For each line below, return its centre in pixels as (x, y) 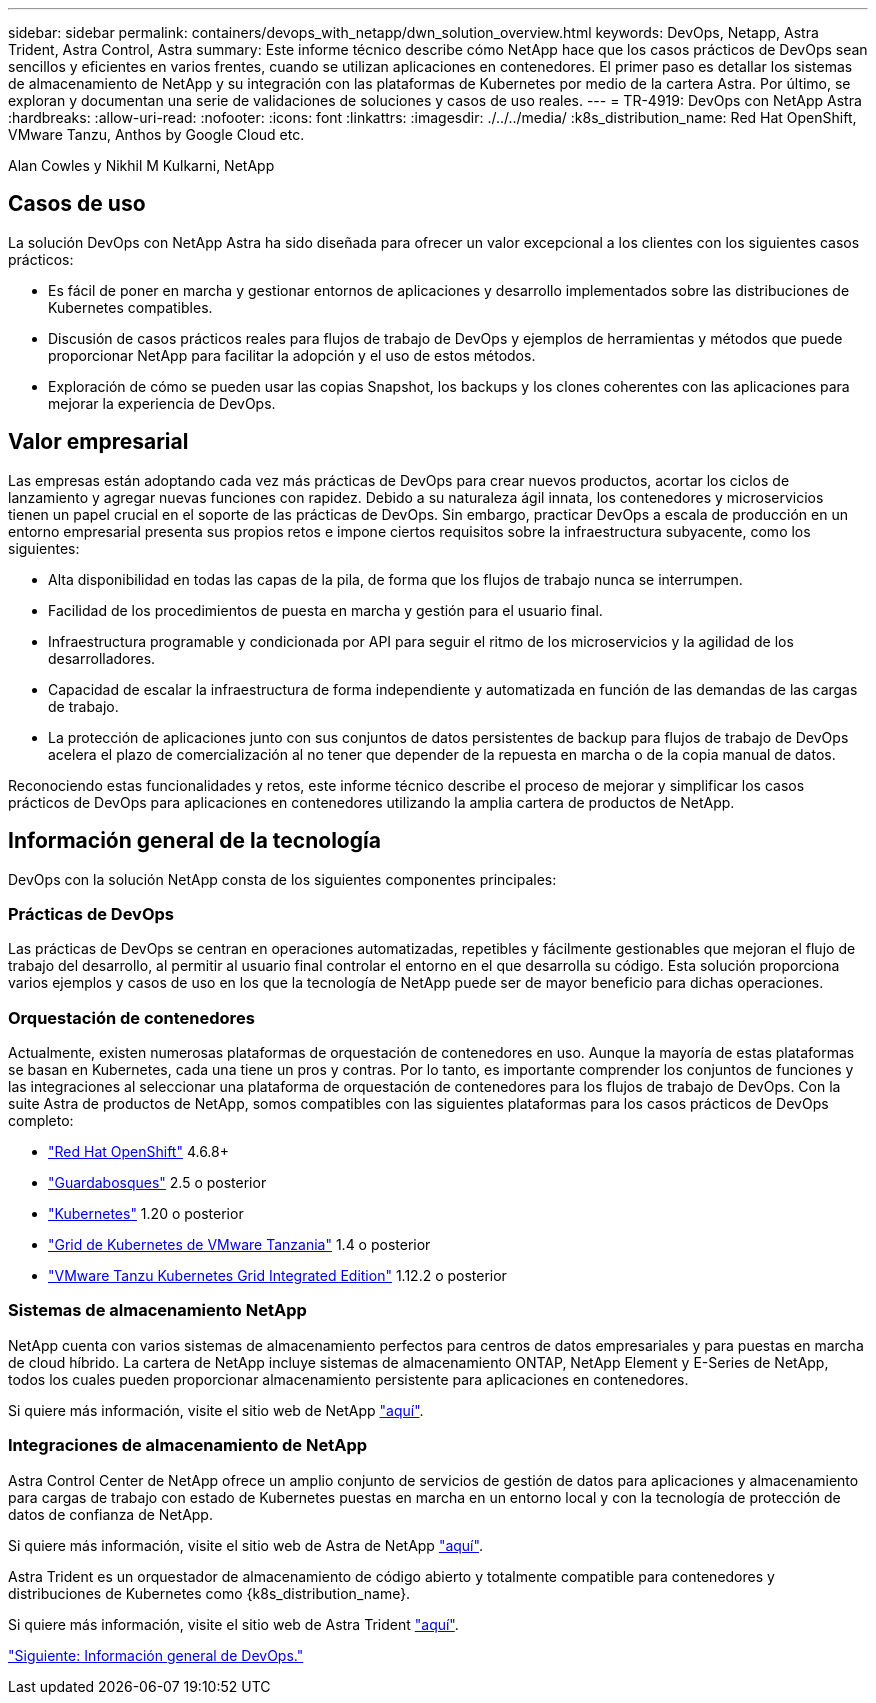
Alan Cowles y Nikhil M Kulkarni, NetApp (141, 165)
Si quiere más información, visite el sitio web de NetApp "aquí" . (216, 1410)
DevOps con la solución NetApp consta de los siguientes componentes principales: (282, 879)
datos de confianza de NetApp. (110, 1514)
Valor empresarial (98, 442)
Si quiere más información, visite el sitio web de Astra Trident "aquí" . (233, 1624)
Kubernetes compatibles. (130, 307)
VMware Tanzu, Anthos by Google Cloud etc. (156, 134)
